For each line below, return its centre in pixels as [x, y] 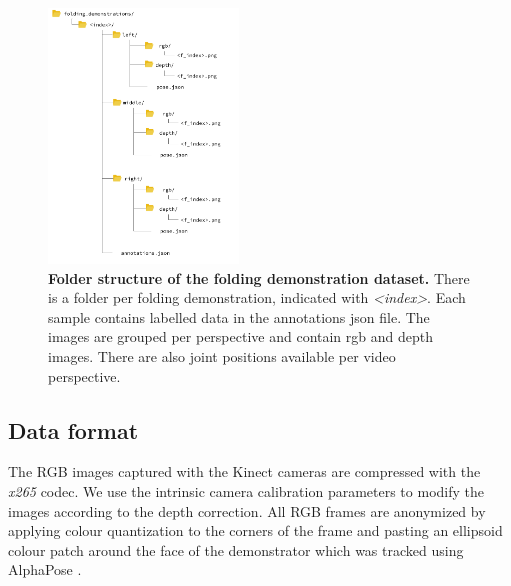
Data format [73, 429]
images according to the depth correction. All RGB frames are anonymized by [247, 510]
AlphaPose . [45, 569]
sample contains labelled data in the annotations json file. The [239, 316]
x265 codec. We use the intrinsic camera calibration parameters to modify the [246, 491]
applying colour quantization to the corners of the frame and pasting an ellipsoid [255, 530]
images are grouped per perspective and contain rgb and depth [240, 336]
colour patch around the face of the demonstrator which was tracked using [236, 549]
